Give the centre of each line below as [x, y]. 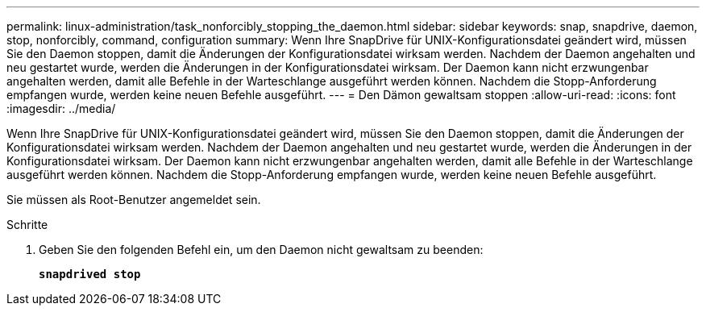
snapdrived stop [90, 274]
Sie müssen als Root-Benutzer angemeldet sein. [134, 200]
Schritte [27, 225]
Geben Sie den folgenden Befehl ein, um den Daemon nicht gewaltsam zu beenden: [261, 250]
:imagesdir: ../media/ [61, 108]
